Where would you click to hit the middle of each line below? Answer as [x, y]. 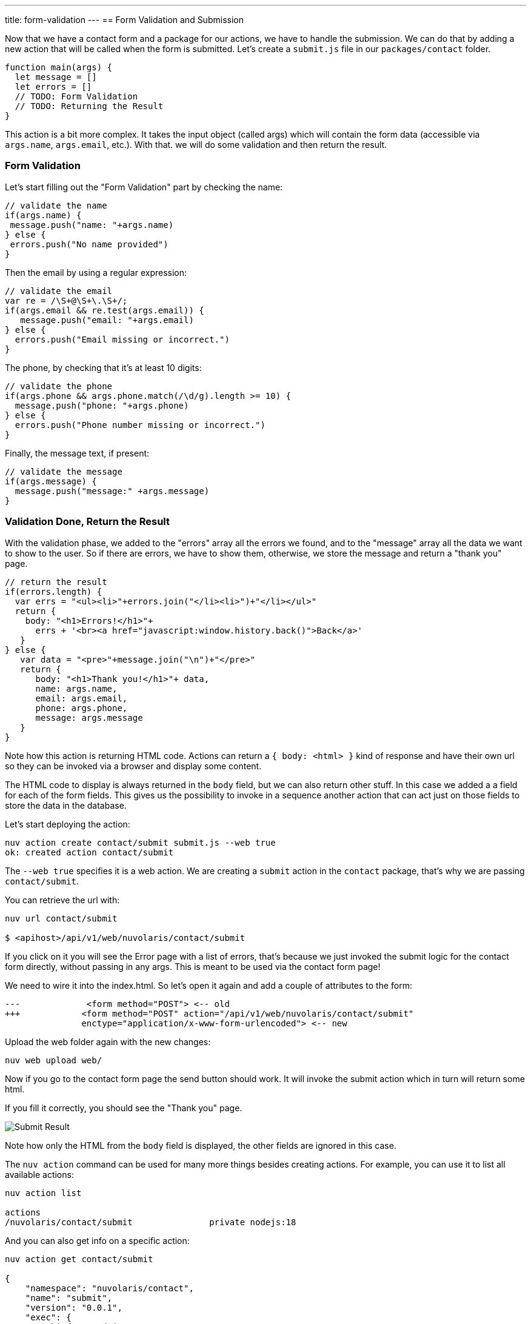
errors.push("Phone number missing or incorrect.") [140, 425]
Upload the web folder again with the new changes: [108, 1041]
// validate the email [59, 291]
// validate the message [64, 471]
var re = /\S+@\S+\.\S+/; [66, 300]
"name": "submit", [69, 1298]
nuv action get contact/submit [79, 1259]
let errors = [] [53, 87]
